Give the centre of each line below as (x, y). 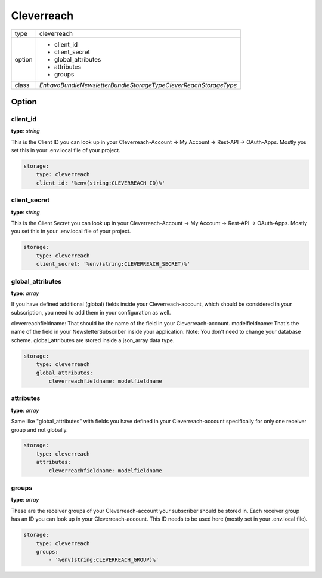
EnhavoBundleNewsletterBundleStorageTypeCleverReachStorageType (138, 85)
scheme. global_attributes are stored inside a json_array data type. (93, 340)
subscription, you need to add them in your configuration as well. (91, 312)
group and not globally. (39, 429)
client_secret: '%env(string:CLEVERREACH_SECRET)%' (113, 264)
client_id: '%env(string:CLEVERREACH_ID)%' (100, 183)
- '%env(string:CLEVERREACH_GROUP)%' (104, 560)
